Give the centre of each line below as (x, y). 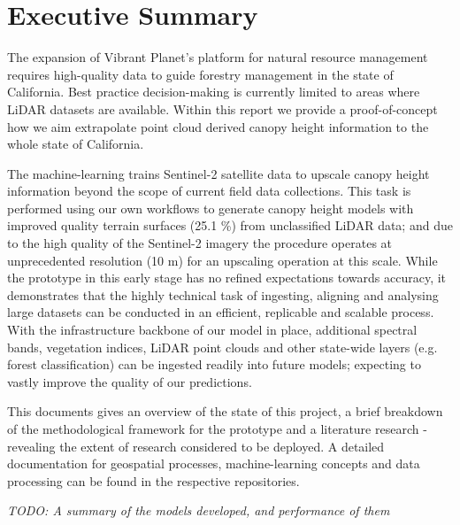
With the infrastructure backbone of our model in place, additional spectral (212, 330)
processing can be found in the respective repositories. (153, 480)
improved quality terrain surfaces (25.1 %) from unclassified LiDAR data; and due (230, 225)
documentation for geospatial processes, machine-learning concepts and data (214, 463)
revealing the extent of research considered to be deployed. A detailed (196, 446)
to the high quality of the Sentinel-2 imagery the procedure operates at (200, 243)
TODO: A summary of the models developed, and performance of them (199, 510)
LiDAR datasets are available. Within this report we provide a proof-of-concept (222, 108)
